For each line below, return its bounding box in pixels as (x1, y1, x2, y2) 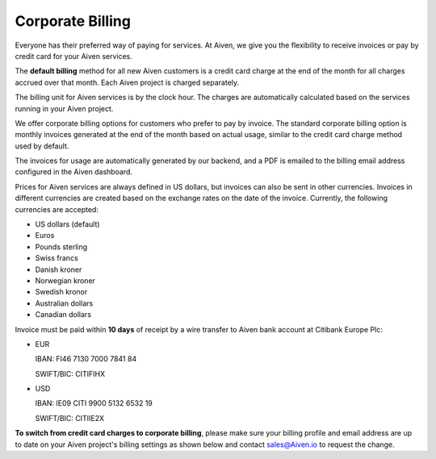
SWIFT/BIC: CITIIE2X (35, 413, 105, 423)
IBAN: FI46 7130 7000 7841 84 (35, 354, 137, 364)
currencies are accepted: (15, 204, 99, 214)
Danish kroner (35, 265, 82, 274)
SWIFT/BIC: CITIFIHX (35, 369, 106, 378)
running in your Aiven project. (15, 103, 114, 113)
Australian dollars (35, 298, 94, 308)
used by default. (15, 141, 69, 151)
